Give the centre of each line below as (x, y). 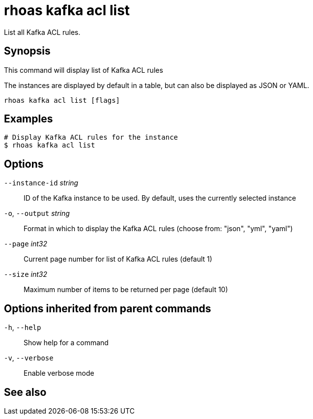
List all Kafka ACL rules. (42, 32)
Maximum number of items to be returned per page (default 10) (126, 290)
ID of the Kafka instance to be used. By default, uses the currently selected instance (160, 198)
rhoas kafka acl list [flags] (62, 100)
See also (25, 392)
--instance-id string (41, 183)
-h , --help (23, 328)
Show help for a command (66, 343)
